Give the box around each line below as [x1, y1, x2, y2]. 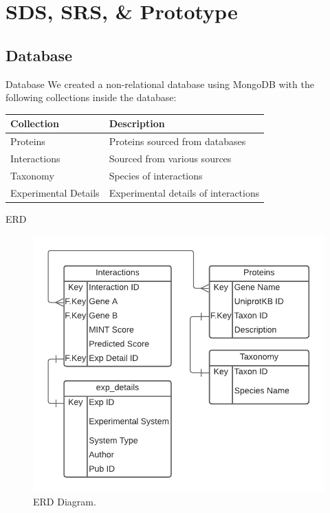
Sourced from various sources [109, 151, 232, 165]
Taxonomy [10, 168, 54, 182]
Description [109, 116, 165, 131]
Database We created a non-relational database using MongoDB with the [5, 76, 314, 91]
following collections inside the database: [5, 90, 177, 105]
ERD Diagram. [33, 494, 96, 509]
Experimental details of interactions [109, 185, 260, 199]
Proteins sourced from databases [109, 134, 246, 149]
